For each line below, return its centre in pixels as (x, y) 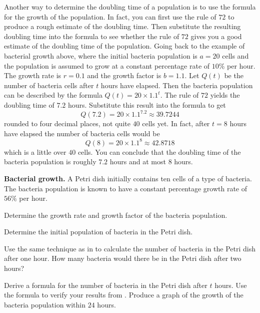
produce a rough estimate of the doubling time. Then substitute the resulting (122, 26)
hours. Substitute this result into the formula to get (147, 104)
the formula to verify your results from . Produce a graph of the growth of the (124, 295)
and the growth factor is (124, 75)
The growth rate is (33, 75)
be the (234, 75)
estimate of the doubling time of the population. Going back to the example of (124, 46)
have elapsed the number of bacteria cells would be (82, 133)
